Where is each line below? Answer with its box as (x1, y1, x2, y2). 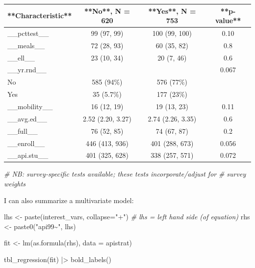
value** (215, 15, 241, 26)
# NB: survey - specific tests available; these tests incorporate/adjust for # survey (4, 169, 246, 179)
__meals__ (7, 40, 45, 50)
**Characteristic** (7, 10, 72, 21)
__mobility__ (7, 101, 53, 111)
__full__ (7, 125, 38, 136)
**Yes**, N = (148, 5, 196, 16)
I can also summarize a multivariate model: (4, 195, 134, 205)
